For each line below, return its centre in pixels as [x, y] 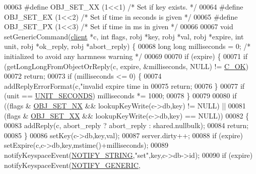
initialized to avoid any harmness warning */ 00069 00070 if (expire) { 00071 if [126, 56]
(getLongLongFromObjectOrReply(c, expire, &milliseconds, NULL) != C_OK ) [126, 66]
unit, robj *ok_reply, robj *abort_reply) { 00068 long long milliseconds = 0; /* [127, 46]
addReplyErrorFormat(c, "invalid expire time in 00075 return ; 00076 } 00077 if [124, 85]
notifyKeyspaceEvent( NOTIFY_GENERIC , [72, 165]
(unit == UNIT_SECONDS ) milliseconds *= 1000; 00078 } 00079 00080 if [120, 96]
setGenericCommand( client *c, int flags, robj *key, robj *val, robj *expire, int [124, 36]
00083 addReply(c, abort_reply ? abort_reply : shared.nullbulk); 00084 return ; [126, 125]
